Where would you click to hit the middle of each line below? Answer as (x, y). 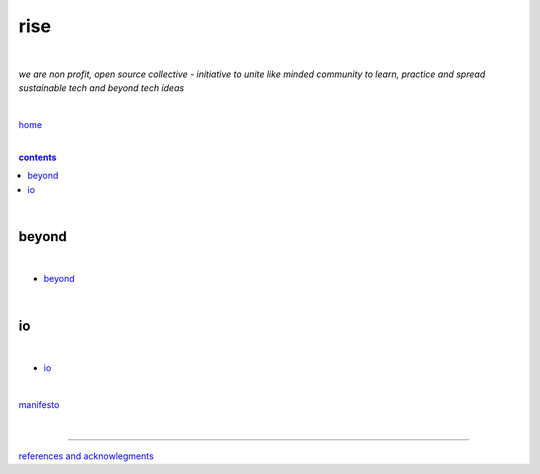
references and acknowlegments (86, 456)
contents (37, 157)
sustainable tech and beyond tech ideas (101, 88)
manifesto (39, 404)
